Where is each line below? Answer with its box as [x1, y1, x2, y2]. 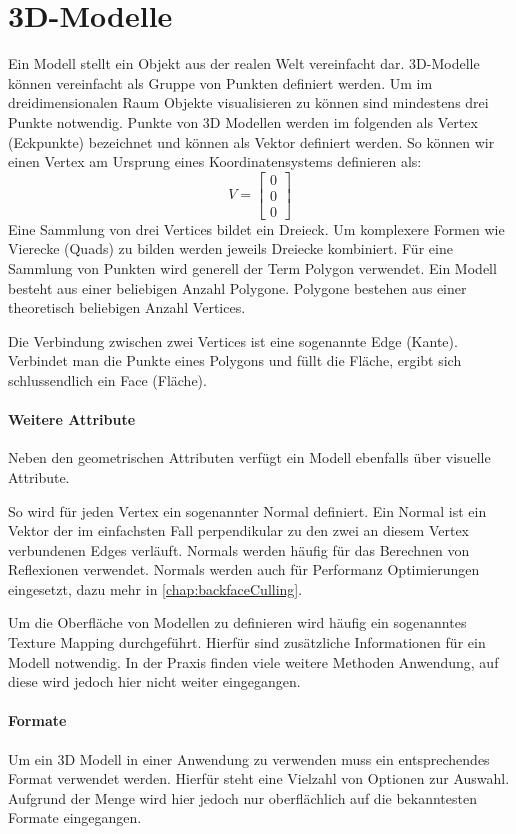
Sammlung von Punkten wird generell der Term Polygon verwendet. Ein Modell [8, 257, 497, 278]
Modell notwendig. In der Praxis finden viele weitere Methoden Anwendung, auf [8, 651, 499, 672]
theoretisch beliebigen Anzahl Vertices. [8, 297, 246, 318]
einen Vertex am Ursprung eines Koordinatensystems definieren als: [8, 151, 422, 172]
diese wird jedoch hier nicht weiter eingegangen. [8, 671, 301, 692]
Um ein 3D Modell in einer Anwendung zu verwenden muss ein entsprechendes [8, 748, 490, 769]
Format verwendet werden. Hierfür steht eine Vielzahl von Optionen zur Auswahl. [8, 768, 510, 789]
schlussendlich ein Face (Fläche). [8, 369, 207, 390]
